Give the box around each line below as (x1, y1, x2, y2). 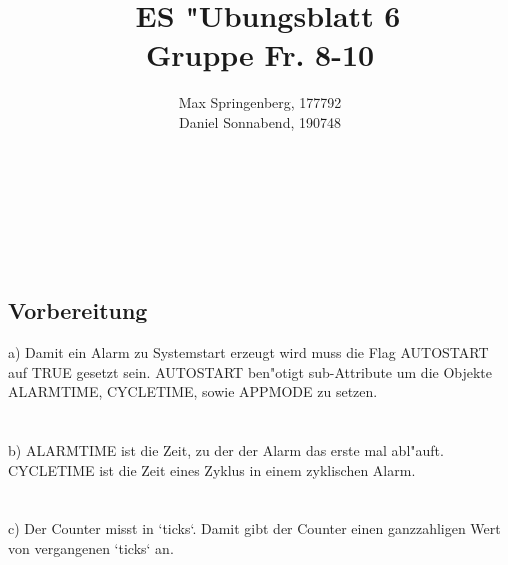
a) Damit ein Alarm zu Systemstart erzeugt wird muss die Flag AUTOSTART (8, 342, 489, 363)
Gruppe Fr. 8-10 (145, 34, 375, 75)
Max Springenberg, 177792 (178, 92, 342, 113)
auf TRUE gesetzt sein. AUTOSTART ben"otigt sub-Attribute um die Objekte (8, 361, 493, 382)
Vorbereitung (8, 295, 148, 326)
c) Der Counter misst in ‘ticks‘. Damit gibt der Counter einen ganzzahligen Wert (8, 518, 501, 539)
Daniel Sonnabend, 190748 (178, 111, 341, 132)
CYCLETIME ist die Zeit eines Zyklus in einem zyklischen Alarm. (8, 459, 416, 480)
